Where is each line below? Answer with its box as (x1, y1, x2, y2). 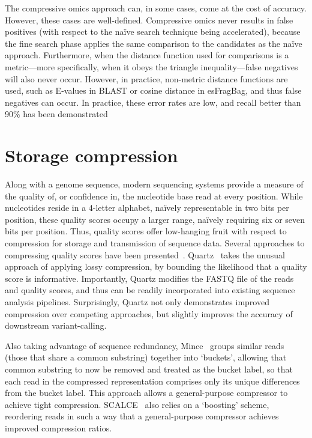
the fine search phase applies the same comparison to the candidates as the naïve (5, 37, 302, 49)
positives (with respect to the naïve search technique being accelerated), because (5, 25, 301, 38)
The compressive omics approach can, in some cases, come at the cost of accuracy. (5, 2, 307, 14)
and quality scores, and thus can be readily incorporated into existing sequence (5, 284, 295, 296)
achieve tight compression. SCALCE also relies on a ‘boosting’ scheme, (5, 398, 269, 410)
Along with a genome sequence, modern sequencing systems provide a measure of (5, 178, 304, 190)
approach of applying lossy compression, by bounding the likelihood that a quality (5, 260, 307, 273)
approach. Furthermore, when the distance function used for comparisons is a (5, 49, 289, 61)
